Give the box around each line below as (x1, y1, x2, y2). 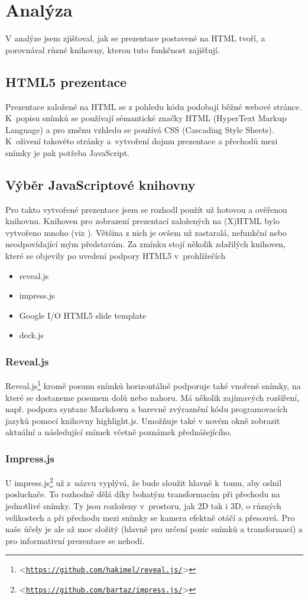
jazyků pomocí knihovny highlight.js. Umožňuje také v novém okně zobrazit (5, 414, 280, 426)
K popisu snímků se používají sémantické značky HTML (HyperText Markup (5, 112, 287, 124)
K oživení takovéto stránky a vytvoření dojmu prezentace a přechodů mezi (5, 135, 278, 147)
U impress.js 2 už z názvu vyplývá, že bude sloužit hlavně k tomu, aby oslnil (5, 475, 282, 488)
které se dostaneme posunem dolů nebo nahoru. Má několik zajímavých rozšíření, (5, 391, 300, 403)
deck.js (19, 329, 44, 341)
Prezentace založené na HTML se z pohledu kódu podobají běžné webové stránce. (5, 100, 302, 112)
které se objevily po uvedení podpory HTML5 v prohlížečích (5, 250, 226, 262)
